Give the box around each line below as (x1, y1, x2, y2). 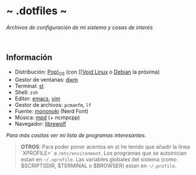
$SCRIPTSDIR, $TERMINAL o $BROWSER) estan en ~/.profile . (20, 162, 177, 169)
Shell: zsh (14, 88, 39, 96)
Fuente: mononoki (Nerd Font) (14, 107, 89, 114)
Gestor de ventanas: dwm (14, 76, 78, 83)
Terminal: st (14, 82, 44, 90)
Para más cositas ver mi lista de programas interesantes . (6, 132, 147, 139)
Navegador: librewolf (14, 120, 67, 127)
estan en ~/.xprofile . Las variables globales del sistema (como (20, 155, 177, 163)
